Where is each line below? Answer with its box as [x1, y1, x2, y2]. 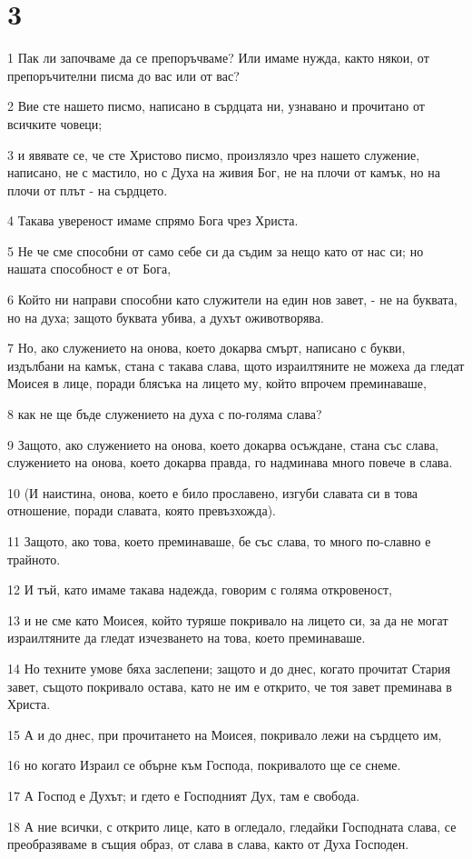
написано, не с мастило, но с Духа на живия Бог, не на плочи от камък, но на [7, 163, 440, 182]
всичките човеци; [7, 114, 103, 133]
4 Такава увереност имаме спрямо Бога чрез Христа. [7, 211, 299, 230]
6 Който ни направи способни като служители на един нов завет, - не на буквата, [7, 290, 457, 309]
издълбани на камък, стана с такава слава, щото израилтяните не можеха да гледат [7, 355, 465, 375]
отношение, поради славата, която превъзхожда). [7, 501, 276, 520]
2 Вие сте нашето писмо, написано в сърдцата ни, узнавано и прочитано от [7, 96, 425, 115]
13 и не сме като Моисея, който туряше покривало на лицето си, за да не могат [7, 610, 448, 629]
